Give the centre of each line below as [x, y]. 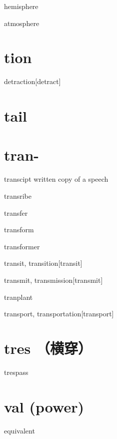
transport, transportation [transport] [59, 314]
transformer [22, 246]
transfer [16, 212]
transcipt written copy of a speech [56, 179]
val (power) [44, 406]
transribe [18, 196]
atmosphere [22, 23]
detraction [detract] [32, 81]
